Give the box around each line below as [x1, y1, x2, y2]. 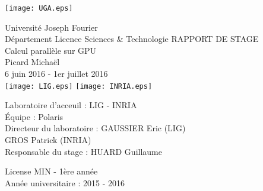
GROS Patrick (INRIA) [5, 134, 91, 146]
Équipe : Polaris [5, 110, 64, 122]
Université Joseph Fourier [5, 21, 98, 33]
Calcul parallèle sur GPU [5, 44, 97, 56]
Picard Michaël [5, 56, 60, 68]
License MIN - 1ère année [5, 165, 98, 177]
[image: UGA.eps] [5, 4, 73, 12]
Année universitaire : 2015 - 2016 [5, 176, 125, 189]
